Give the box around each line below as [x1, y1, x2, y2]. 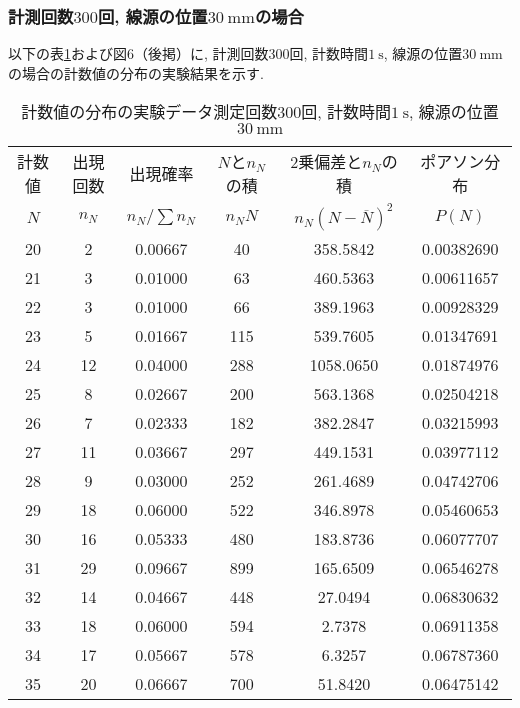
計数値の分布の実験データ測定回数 [21, 100, 278, 124]
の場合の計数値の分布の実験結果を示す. [8, 62, 264, 83]
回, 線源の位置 [97, 3, 208, 28]
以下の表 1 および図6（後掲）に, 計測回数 [8, 43, 269, 64]
